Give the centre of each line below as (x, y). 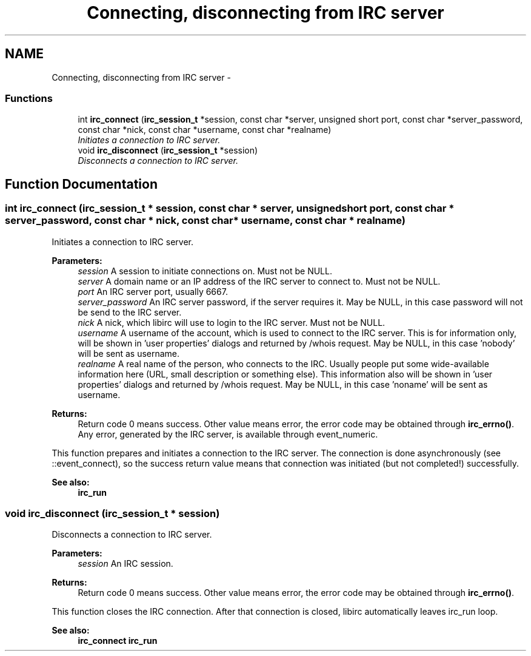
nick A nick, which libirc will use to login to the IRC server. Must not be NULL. (232, 322)
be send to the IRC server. (130, 312)
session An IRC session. (125, 564)
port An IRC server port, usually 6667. (153, 291)
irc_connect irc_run (118, 641)
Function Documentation (81, 184)
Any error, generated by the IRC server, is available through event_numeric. (228, 434)
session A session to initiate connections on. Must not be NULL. (205, 271)
